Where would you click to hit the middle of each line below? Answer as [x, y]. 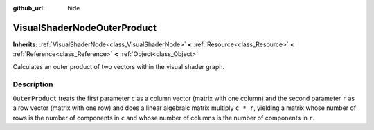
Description [33, 84]
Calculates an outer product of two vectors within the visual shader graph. [119, 66]
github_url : [29, 8]
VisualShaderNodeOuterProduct [85, 28]
